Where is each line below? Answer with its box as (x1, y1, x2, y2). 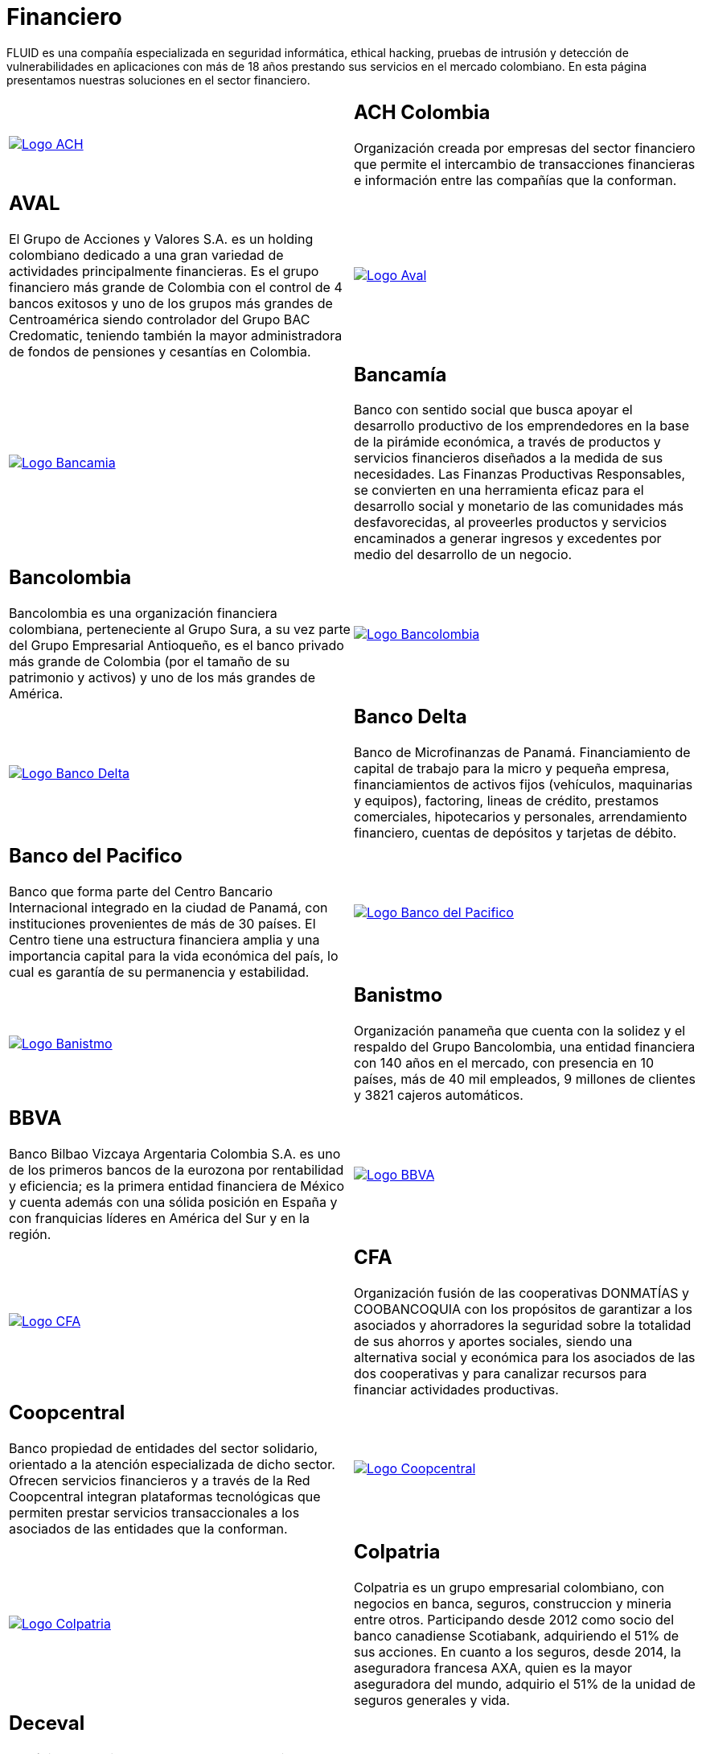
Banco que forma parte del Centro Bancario (9, 883, 273, 900)
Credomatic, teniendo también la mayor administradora (9, 327, 343, 344)
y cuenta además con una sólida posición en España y (9, 1194, 338, 1210)
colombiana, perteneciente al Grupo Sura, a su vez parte (9, 621, 351, 638)
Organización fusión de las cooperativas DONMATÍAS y (354, 1284, 689, 1301)
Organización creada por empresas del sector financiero (354, 139, 696, 156)
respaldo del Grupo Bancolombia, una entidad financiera (354, 1039, 696, 1056)
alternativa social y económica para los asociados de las (354, 1348, 696, 1365)
